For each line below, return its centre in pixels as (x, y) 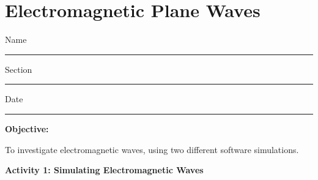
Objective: (27, 128)
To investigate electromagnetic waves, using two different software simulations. (152, 149)
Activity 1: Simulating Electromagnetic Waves (104, 170)
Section (19, 69)
